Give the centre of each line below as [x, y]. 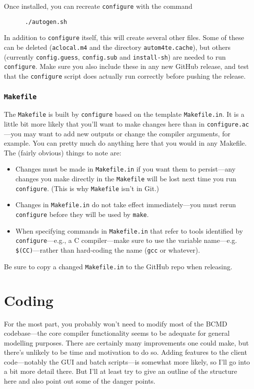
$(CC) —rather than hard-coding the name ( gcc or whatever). [108, 250]
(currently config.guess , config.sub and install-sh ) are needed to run [115, 56]
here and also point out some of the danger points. [80, 381]
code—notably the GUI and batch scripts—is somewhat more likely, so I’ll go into [127, 361]
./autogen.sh [46, 22]
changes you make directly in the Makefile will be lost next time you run [126, 179]
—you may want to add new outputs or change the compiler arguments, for [117, 133]
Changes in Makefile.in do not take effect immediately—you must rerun [126, 205]
